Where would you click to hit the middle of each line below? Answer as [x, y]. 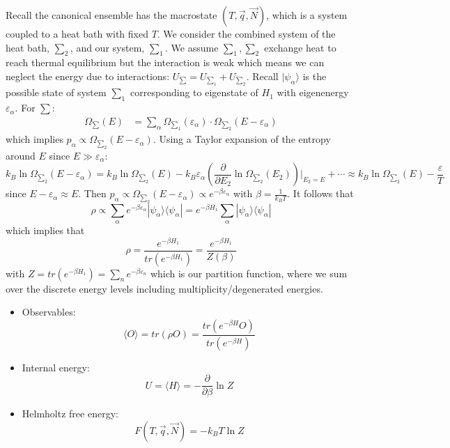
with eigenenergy [313, 92]
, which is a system [307, 15]
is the [315, 76]
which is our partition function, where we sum [249, 273]
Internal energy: [56, 367]
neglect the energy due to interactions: [88, 76]
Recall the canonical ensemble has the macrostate [111, 15]
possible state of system [56, 92]
